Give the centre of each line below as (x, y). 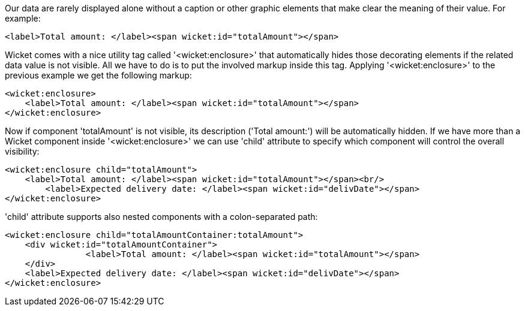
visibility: (22, 151)
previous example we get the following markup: (98, 75)
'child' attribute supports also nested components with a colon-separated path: (161, 217)
